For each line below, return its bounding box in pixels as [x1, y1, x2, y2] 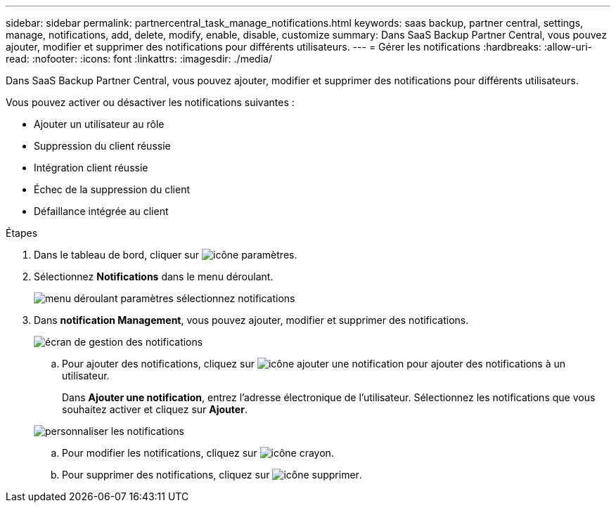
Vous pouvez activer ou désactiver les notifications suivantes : [6, 96, 295, 108]
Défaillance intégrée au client [34, 205, 169, 217]
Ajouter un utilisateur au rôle [34, 118, 165, 130]
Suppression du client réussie [34, 140, 171, 152]
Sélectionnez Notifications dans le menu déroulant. [34, 271, 274, 282]
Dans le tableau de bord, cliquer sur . [34, 249, 297, 261]
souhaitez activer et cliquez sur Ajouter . [62, 403, 248, 415]
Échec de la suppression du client [34, 183, 191, 195]
